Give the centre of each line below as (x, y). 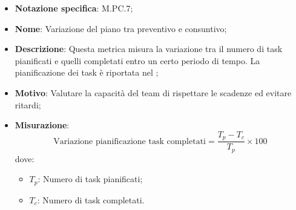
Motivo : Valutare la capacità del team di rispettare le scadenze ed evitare (153, 92)
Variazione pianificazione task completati (130, 141)
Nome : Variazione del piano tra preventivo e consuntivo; (121, 28)
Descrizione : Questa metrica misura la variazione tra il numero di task (149, 49)
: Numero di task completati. (91, 199)
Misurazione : (42, 125)
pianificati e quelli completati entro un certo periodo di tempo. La (137, 60)
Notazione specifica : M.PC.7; (74, 8)
